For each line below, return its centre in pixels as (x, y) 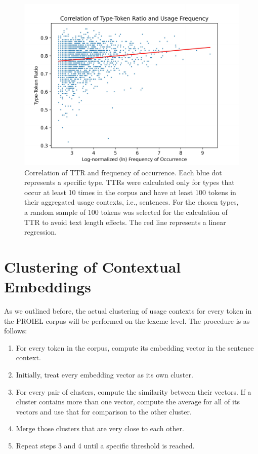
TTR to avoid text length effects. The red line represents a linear (125, 222)
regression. (41, 232)
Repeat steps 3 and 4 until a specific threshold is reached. (105, 445)
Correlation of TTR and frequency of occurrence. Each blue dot (123, 172)
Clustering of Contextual (93, 266)
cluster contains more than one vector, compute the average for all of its (128, 402)
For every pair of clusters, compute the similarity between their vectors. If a (134, 391)
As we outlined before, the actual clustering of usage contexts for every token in (128, 311)
